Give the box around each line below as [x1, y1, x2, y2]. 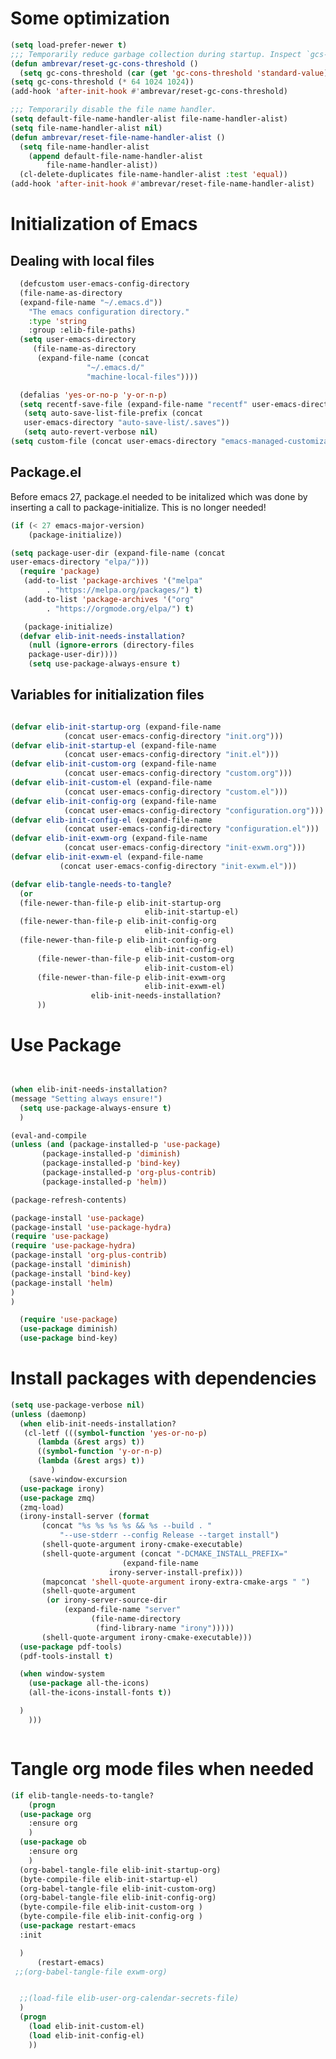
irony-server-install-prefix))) [108, 1567, 244, 1577]
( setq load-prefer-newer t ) [10, 40, 128, 50]
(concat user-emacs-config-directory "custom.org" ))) [63, 768, 293, 779]
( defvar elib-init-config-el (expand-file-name [10, 815, 213, 825]
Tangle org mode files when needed [10, 1758, 315, 1780]
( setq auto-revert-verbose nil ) [23, 427, 159, 437]
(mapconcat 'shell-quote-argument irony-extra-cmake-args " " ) [41, 1577, 311, 1587]
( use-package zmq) [19, 1493, 97, 1503]
